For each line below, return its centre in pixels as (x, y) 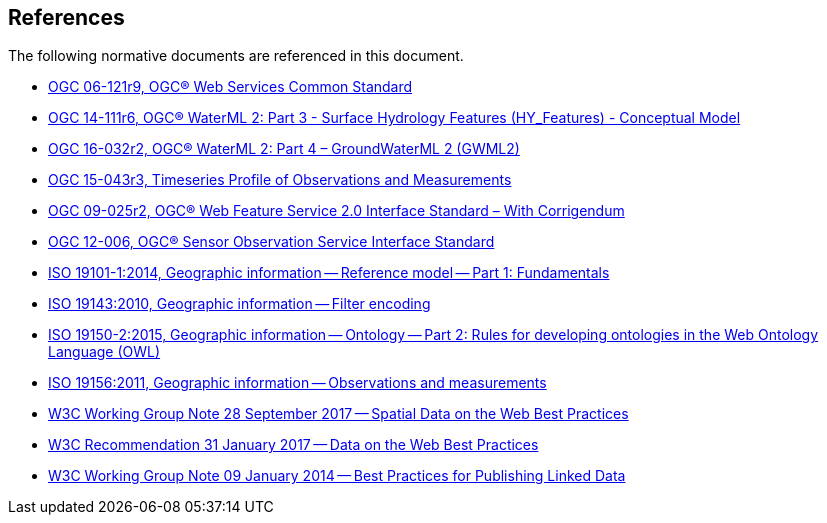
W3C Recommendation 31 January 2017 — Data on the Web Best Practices (293, 445)
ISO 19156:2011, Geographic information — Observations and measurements (297, 383)
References (66, 17)
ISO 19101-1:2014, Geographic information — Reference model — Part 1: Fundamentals (329, 273)
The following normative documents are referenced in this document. (236, 56)
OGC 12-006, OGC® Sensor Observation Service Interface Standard (271, 242)
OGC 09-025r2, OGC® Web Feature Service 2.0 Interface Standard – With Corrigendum (336, 211)
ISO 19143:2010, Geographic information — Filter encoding (239, 304)
